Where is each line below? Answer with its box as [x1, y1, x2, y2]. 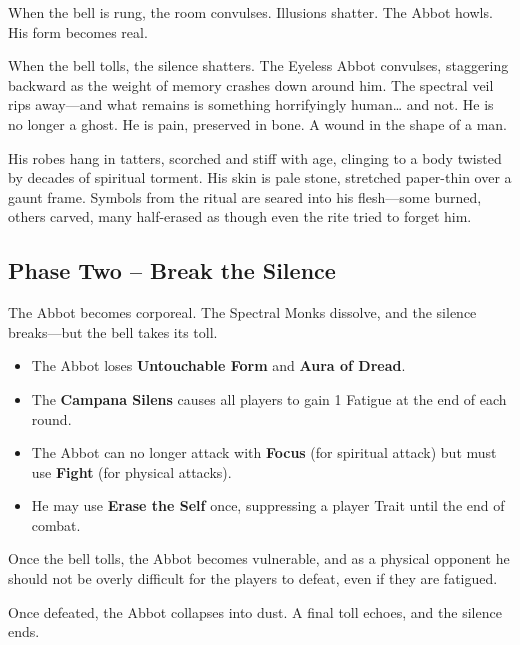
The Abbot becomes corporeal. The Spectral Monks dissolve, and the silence [8, 302, 477, 323]
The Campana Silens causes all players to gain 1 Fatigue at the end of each [31, 388, 507, 409]
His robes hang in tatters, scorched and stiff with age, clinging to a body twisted [8, 147, 502, 168]
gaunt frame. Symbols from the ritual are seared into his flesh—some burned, [8, 186, 482, 207]
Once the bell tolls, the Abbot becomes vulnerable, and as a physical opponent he [8, 548, 510, 569]
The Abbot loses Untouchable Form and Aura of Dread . [31, 355, 406, 376]
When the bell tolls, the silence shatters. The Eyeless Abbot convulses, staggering [8, 55, 509, 76]
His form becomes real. [8, 21, 148, 42]
